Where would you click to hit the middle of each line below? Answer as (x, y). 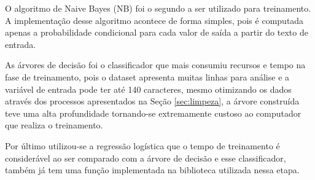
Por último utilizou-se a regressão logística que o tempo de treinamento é (142, 145)
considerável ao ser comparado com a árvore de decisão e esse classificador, (146, 158)
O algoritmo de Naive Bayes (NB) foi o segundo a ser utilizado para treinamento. (158, 8)
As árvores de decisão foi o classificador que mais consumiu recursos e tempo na (155, 65)
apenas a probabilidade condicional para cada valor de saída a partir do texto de (157, 32)
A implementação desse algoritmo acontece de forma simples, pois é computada (154, 20)
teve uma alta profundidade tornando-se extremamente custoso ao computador (153, 113)
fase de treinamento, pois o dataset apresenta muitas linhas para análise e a (147, 76)
